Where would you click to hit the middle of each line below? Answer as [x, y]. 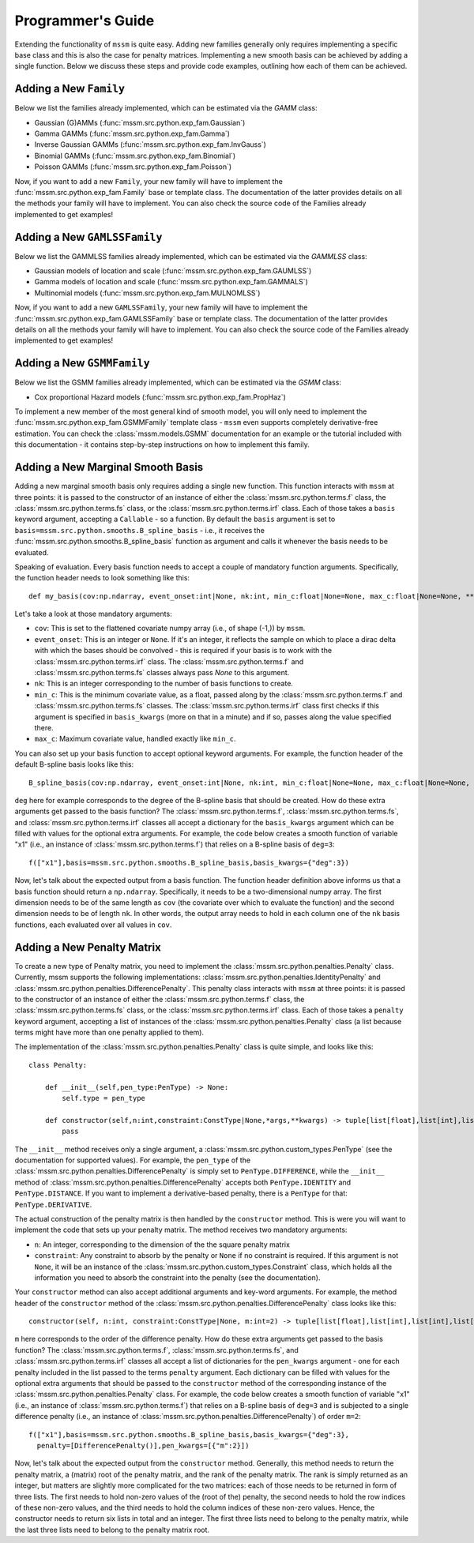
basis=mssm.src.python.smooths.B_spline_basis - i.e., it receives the [139, 530]
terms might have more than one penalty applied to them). [109, 1032]
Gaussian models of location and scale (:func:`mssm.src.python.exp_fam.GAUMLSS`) [173, 271]
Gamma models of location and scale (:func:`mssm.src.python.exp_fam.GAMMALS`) [171, 282]
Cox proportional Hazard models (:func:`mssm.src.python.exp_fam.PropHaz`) [160, 397]
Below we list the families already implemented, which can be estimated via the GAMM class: [166, 108]
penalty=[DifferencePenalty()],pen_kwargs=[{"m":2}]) [143, 1445]
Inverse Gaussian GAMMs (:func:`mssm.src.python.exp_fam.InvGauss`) [150, 145]
